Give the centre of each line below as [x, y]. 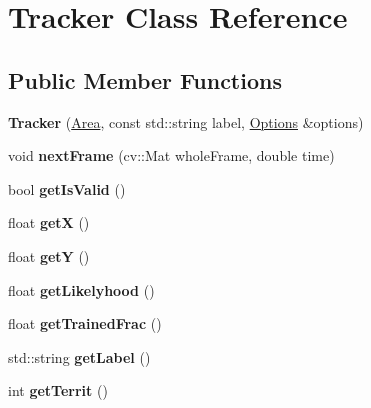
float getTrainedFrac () [85, 323]
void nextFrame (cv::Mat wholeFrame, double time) [171, 155]
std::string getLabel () [79, 356]
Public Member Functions [145, 79]
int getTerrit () [58, 390]
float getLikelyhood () [81, 289]
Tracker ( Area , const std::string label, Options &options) [186, 121]
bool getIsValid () [67, 188]
